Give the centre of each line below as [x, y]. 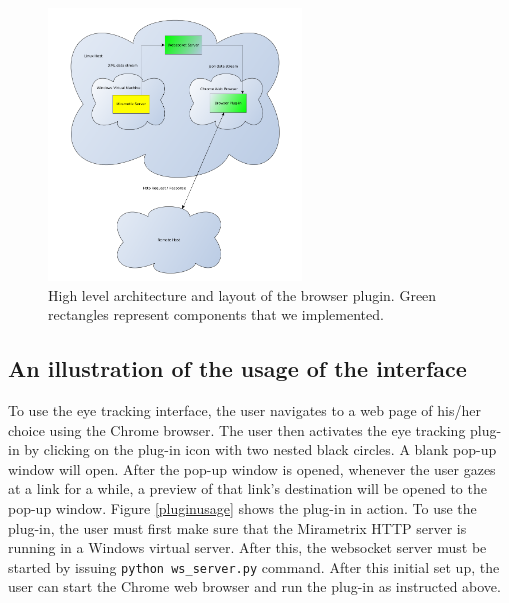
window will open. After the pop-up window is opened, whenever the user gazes [252, 468]
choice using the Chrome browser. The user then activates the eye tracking [237, 429]
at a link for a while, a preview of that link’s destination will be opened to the [247, 488]
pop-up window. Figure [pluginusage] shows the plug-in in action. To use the [242, 508]
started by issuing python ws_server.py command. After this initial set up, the [254, 566]
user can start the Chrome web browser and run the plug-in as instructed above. [254, 586]
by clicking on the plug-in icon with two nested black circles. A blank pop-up [260, 449]
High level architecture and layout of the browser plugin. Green [242, 294]
